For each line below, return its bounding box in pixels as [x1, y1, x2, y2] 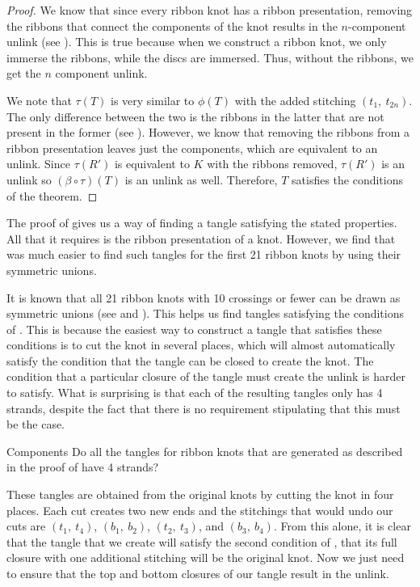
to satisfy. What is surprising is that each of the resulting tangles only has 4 [6, 384, 383, 401]
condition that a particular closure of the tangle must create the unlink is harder [6, 368, 405, 385]
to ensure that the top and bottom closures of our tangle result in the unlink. [6, 565, 389, 581]
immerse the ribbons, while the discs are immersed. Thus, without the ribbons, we [6, 49, 414, 65]
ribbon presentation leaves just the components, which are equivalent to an [6, 139, 378, 156]
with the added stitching [234, 91, 356, 108]
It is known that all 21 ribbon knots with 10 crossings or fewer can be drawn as [6, 289, 401, 306]
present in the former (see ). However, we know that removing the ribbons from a [6, 124, 410, 141]
